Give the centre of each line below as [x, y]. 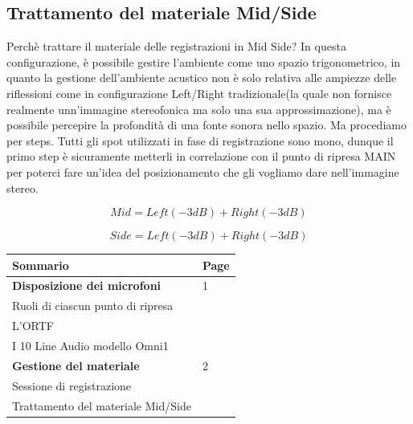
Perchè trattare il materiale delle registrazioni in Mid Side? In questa [176, 46]
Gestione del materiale [76, 365]
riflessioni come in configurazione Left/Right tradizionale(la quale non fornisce [199, 93]
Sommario [41, 265]
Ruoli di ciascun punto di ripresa [93, 306]
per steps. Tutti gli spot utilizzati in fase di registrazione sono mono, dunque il [200, 140]
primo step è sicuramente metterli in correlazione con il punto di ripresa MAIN [201, 156]
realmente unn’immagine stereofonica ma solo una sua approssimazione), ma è [199, 109]
